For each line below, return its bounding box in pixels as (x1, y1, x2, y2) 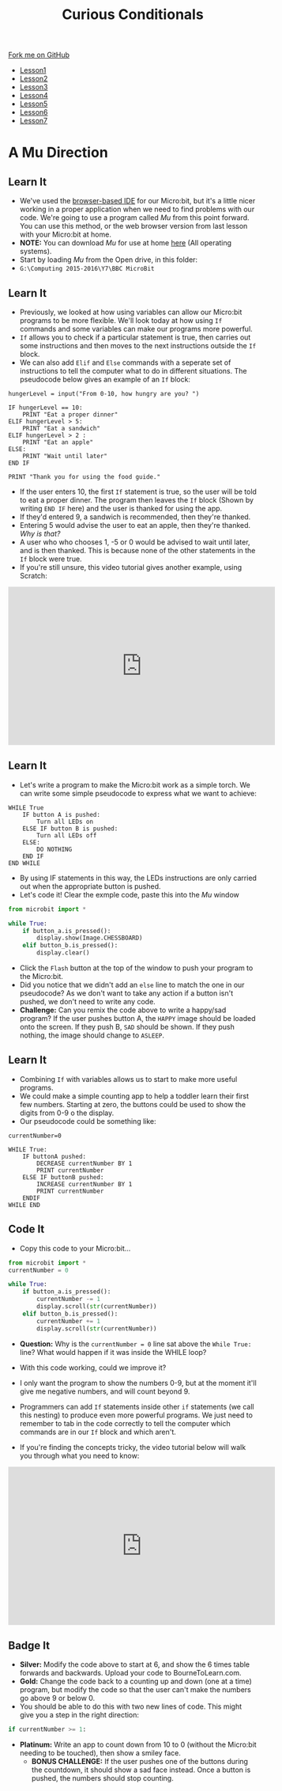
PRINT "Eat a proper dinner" (22, 411, 118, 419)
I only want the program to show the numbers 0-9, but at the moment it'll (19, 1378, 257, 1387)
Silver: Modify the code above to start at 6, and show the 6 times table (19, 1660, 250, 1669)
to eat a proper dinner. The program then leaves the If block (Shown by (19, 495, 254, 504)
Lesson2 (19, 74, 48, 84)
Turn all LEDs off (36, 831, 97, 840)
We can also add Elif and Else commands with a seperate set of (19, 358, 231, 367)
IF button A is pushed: (22, 810, 101, 818)
